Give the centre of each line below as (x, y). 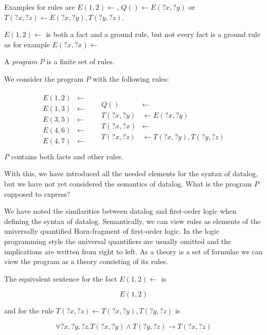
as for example (27, 44)
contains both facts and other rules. (67, 156)
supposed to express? (37, 193)
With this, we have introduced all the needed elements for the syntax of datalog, (131, 173)
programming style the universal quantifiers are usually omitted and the (118, 241)
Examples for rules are (40, 7)
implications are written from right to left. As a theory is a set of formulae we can (133, 251)
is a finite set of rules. (81, 61)
